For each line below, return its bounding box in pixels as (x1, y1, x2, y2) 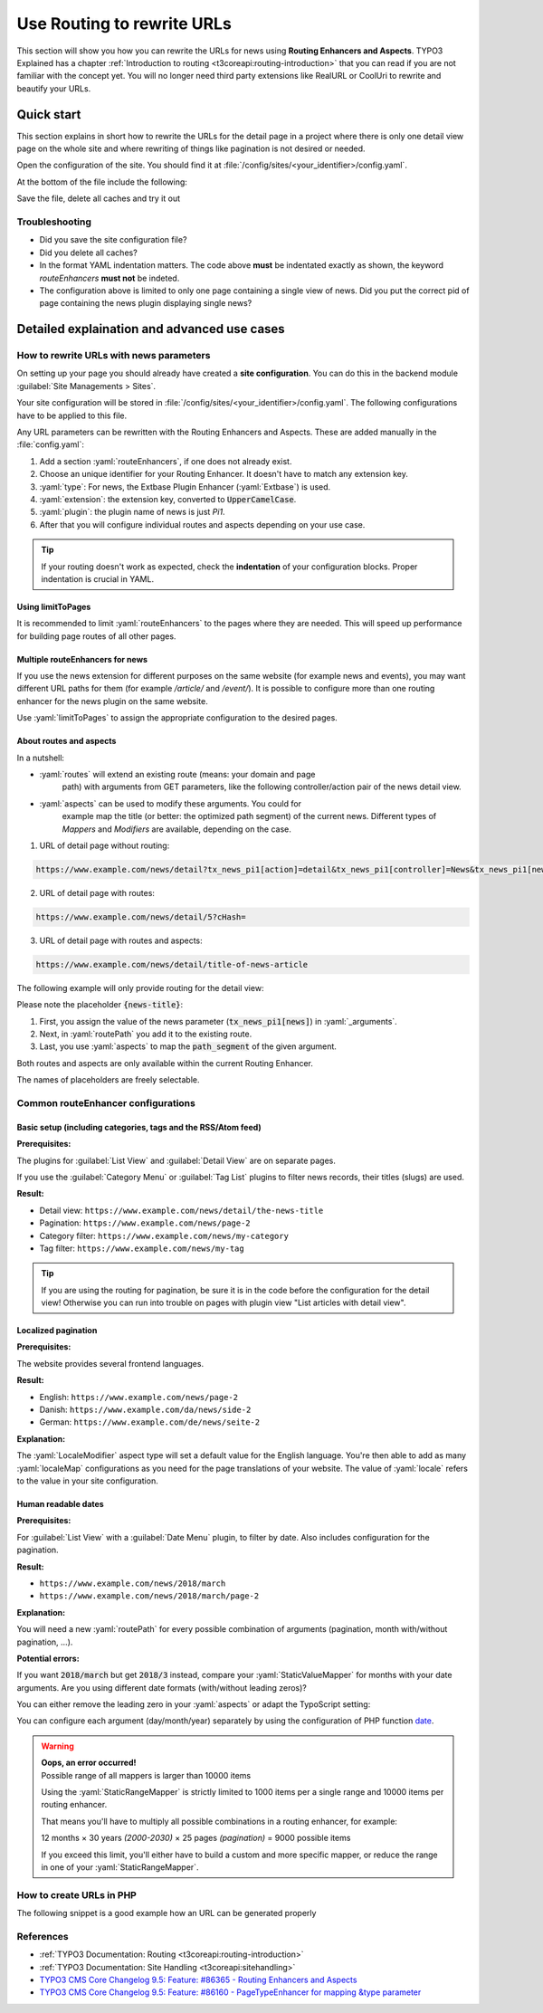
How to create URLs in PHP (16, 1888, 138, 1901)
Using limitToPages (16, 601, 91, 612)
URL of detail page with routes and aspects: (39, 935, 203, 946)
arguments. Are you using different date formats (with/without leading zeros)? (16, 1682, 308, 1693)
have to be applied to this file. (16, 410, 128, 421)
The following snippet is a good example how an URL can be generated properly (16, 1908, 317, 1919)
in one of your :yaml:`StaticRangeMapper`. (41, 1861, 199, 1873)
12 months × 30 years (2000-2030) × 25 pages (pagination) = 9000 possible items (41, 1833, 351, 1844)
